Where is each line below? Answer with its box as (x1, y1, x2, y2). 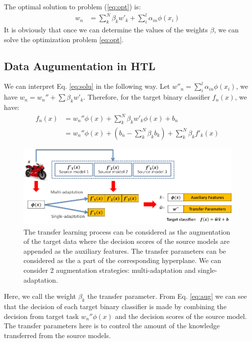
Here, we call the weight (4, 291, 76, 301)
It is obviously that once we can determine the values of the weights (4, 24, 208, 34)
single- (198, 264, 217, 275)
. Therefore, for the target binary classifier (83, 92, 210, 102)
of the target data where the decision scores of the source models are (24, 236, 230, 246)
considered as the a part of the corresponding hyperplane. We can (24, 255, 221, 265)
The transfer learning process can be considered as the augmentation (24, 226, 230, 237)
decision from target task (4, 311, 79, 321)
